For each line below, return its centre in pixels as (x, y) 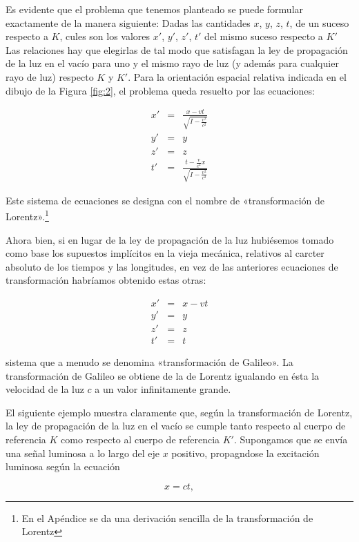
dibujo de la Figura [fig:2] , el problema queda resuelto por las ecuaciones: (160, 90)
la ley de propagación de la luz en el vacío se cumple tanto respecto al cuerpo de (176, 426)
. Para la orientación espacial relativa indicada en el (237, 76)
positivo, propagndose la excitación (245, 453)
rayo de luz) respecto (50, 76)
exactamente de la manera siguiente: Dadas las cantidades (128, 22)
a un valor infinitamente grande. (163, 389)
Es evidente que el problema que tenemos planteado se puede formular (155, 9)
